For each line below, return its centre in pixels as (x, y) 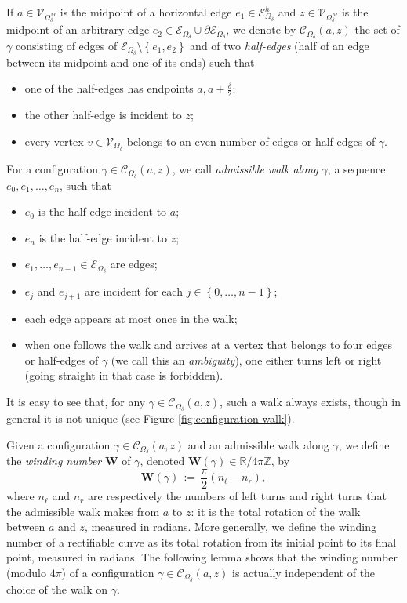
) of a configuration (108, 573)
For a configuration (52, 168)
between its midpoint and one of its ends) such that (131, 62)
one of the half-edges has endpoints (109, 88)
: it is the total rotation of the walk (276, 511)
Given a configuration (58, 444)
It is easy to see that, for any (76, 402)
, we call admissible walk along (245, 168)
